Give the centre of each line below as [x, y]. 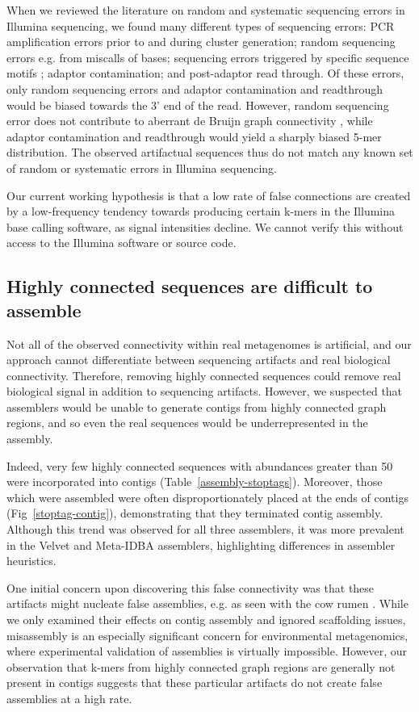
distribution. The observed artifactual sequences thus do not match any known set [210, 152]
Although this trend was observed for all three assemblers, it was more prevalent [205, 529]
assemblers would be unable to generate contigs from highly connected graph [197, 406]
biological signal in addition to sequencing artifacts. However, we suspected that [205, 391]
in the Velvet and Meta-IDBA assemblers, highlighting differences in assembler [201, 544]
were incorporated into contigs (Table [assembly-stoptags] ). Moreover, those [195, 482]
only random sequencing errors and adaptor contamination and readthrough [195, 88]
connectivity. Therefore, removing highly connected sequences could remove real [204, 375]
